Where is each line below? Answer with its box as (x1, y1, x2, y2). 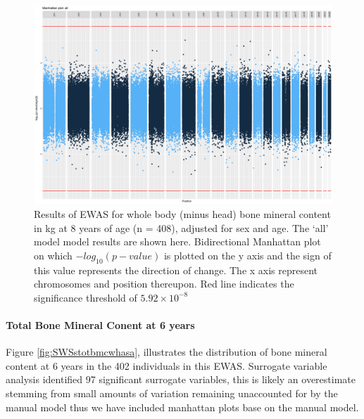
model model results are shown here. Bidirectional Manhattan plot (34, 234, 321, 249)
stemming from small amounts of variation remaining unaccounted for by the (6, 385, 338, 400)
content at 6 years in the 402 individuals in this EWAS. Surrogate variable (6, 358, 327, 373)
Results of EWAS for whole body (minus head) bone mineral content (34, 206, 331, 221)
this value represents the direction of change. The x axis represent (34, 262, 318, 277)
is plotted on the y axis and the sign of (163, 247, 332, 262)
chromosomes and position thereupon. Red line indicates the (34, 276, 294, 291)
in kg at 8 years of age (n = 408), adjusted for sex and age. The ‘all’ (34, 220, 329, 235)
